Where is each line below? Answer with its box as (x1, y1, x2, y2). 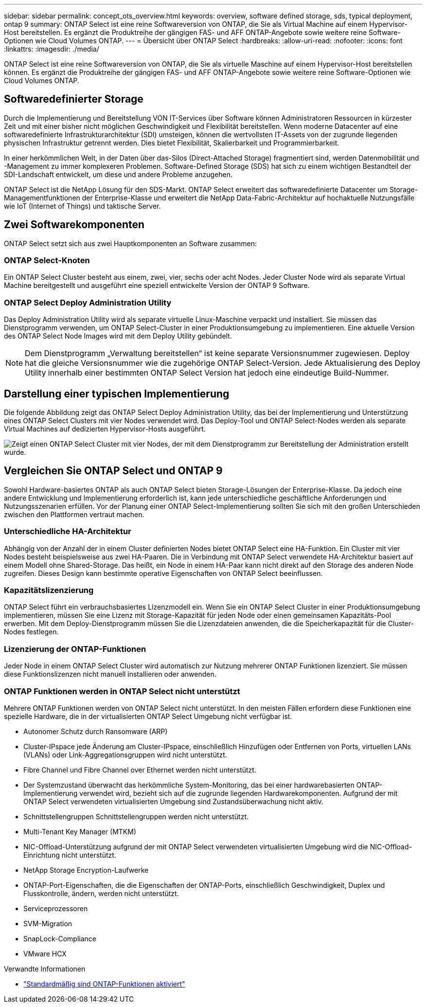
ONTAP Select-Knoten (4, 255, 90, 266)
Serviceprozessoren (23, 904, 88, 913)
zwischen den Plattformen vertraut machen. (4, 510, 144, 519)
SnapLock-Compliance (23, 934, 97, 943)
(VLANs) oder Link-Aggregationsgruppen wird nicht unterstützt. (23, 750, 227, 759)
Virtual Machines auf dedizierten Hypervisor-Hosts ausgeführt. (4, 425, 206, 433)
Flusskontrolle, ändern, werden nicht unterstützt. (23, 889, 179, 898)
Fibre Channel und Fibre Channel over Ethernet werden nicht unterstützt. (23, 765, 256, 774)
